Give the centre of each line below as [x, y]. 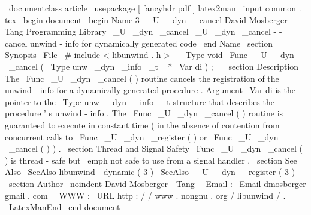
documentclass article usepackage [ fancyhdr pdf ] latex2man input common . [155, 8]
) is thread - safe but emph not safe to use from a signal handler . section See [151, 160]
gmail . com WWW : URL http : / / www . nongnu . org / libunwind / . [145, 195]
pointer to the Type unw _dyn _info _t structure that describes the [140, 101]
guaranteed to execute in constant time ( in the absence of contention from [142, 125]
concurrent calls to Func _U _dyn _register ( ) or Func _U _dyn [142, 136]
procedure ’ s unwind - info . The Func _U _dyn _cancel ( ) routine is [144, 113]
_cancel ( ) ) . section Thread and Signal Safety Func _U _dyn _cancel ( [155, 148]
